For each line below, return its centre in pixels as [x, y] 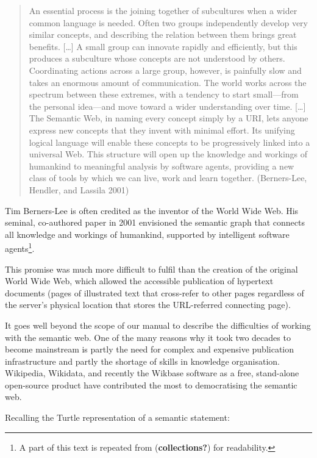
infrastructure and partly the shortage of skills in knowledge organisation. [143, 361]
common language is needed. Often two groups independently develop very [168, 22]
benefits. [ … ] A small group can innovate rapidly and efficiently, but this [163, 46]
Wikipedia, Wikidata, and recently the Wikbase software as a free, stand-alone [152, 373]
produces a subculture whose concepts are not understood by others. [157, 58]
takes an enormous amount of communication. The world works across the [168, 82]
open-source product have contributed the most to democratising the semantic [151, 385]
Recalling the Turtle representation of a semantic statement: [117, 417]
